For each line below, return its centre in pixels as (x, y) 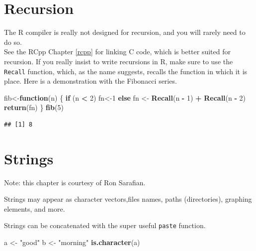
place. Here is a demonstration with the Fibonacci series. (90, 81)
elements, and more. (35, 208)
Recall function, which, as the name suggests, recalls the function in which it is (126, 71)
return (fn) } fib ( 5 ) (34, 107)
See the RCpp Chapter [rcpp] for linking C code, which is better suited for (117, 52)
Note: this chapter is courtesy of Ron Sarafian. (75, 182)
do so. (13, 42)
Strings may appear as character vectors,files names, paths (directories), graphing (128, 199)
